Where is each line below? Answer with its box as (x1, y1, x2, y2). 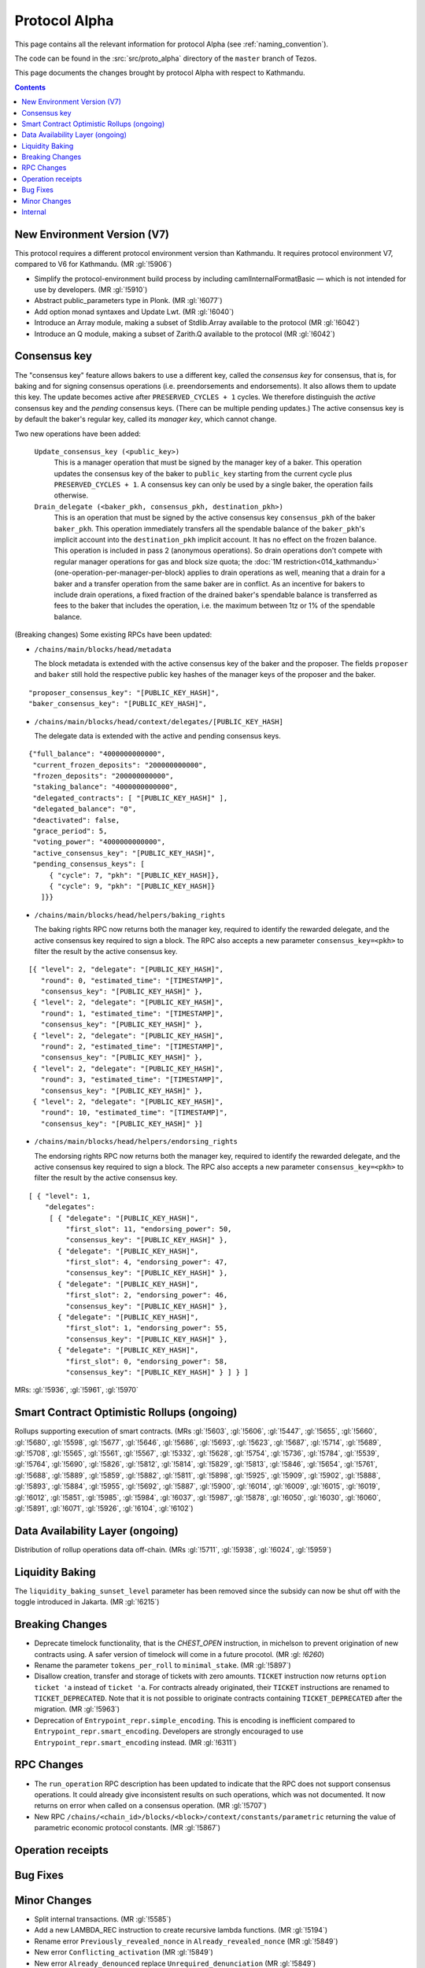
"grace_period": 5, (32, 827, 108, 836)
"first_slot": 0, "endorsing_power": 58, (65, 1356, 228, 1366)
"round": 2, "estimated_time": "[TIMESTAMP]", (40, 1042, 224, 1051)
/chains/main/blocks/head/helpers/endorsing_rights (34, 1138, 238, 1146)
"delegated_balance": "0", (32, 805, 137, 814)
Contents (14, 83, 46, 92)
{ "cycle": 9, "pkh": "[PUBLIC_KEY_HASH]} (49, 882, 216, 890)
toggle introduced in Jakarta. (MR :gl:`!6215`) (14, 1597, 160, 1607)
